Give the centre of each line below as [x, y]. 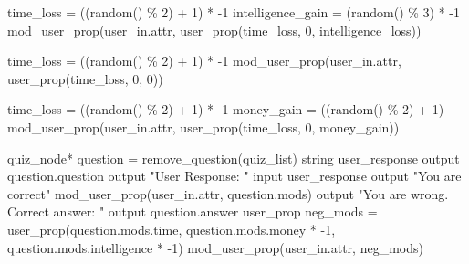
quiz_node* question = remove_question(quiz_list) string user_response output [234, 158]
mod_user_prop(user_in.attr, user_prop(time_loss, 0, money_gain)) [203, 127]
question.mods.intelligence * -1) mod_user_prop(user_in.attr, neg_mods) [215, 247]
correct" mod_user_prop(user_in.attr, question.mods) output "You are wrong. [228, 193]
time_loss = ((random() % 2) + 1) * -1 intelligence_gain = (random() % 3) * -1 [234, 12]
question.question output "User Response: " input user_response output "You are [234, 176]
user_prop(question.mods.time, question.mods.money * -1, [172, 229]
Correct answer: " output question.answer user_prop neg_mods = [193, 211]
